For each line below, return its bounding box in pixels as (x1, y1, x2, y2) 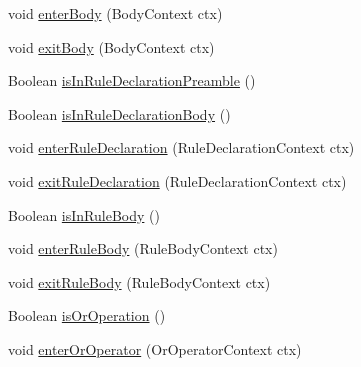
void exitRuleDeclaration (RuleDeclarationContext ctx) (8, 170, 347, 191)
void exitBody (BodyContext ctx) (8, 36, 215, 57)
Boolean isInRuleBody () (8, 204, 160, 225)
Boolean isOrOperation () (8, 305, 166, 326)
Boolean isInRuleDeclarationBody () (8, 103, 231, 124)
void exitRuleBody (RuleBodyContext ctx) (8, 271, 271, 292)
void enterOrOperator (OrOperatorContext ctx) (8, 338, 302, 359)
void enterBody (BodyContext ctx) (8, 3, 223, 23)
